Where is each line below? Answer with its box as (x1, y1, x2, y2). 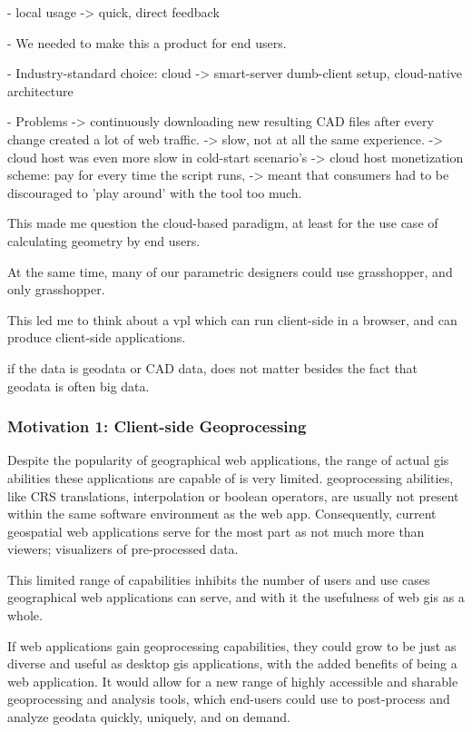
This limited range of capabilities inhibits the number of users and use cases (7, 569, 430, 589)
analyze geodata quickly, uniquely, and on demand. (7, 707, 290, 727)
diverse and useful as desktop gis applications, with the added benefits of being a (7, 654, 457, 673)
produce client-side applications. (7, 328, 186, 347)
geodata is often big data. (7, 376, 150, 395)
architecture (7, 81, 74, 100)
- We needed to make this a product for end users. (7, 33, 287, 52)
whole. (7, 606, 43, 625)
